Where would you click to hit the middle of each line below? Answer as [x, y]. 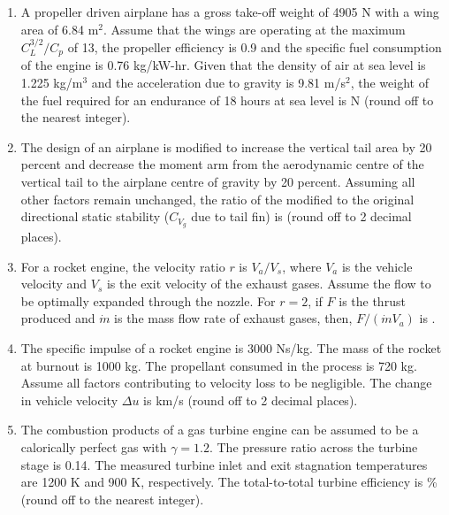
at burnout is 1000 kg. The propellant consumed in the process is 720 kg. [219, 365]
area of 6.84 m [60, 29]
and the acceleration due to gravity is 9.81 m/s [218, 83]
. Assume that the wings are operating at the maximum [255, 29]
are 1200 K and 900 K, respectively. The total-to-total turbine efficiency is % [229, 482]
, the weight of [389, 83]
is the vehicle [377, 266]
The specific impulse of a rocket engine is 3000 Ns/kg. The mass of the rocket [231, 348]
